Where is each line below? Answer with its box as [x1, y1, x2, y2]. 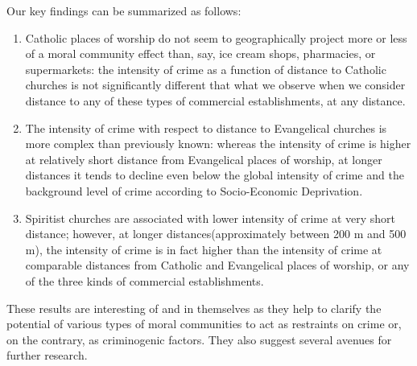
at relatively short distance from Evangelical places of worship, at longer [25, 150, 382, 167]
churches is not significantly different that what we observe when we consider [25, 76, 406, 93]
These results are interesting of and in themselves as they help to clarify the [6, 299, 382, 316]
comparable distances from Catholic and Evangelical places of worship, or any [25, 257, 410, 273]
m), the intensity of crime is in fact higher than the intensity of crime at [25, 241, 382, 257]
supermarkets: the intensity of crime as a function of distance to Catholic [25, 60, 386, 77]
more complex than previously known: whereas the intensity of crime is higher [25, 135, 411, 152]
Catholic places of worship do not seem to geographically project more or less [25, 29, 407, 46]
